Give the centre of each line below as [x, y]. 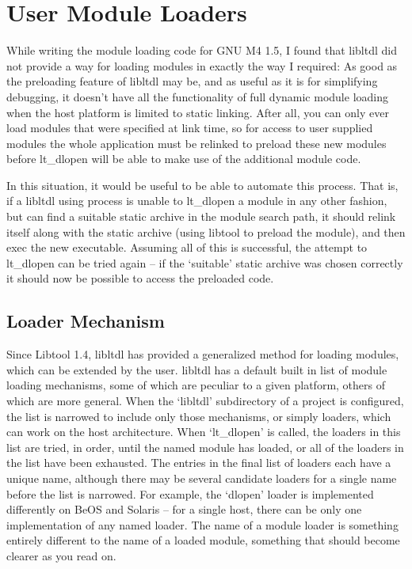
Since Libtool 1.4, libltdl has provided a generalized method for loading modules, [203, 354]
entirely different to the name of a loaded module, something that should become [203, 540]
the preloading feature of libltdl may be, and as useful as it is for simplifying [192, 81]
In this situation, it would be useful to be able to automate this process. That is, [202, 185]
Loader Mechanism [86, 321]
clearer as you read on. [61, 555]
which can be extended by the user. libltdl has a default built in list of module [197, 369]
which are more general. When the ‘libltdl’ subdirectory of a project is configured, [205, 401]
